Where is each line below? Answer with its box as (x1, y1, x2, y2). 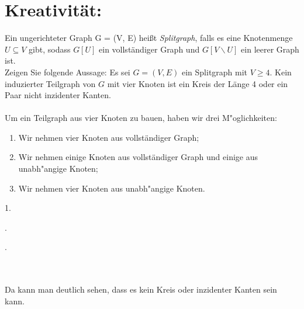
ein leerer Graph (241, 43, 299, 55)
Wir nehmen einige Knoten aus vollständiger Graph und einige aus (18, 151, 258, 163)
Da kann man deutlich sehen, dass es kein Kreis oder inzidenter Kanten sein (5, 283, 277, 296)
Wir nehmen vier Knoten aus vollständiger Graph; (18, 131, 199, 143)
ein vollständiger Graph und (99, 43, 200, 55)
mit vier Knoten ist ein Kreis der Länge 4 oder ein (107, 77, 288, 89)
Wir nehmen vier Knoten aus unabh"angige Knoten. (18, 182, 205, 194)
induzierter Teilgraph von (5, 77, 96, 89)
